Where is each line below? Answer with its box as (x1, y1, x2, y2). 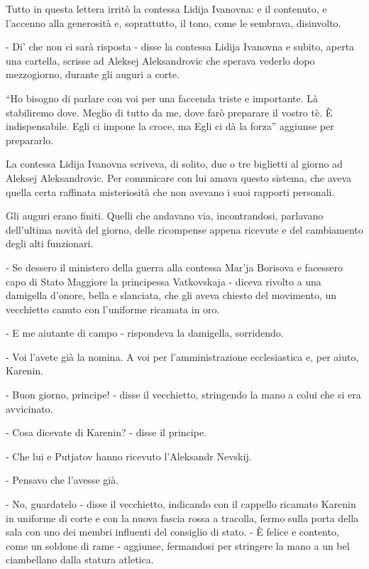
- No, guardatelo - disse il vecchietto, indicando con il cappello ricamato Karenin (6, 497, 356, 511)
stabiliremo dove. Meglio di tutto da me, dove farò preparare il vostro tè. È (6, 104, 333, 119)
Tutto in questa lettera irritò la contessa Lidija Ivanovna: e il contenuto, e (6, 1, 327, 16)
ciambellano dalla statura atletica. (6, 552, 154, 567)
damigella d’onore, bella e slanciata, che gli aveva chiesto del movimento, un (6, 288, 337, 303)
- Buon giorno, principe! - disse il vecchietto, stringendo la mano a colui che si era (6, 387, 361, 402)
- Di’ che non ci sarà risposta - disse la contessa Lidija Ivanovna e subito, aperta (6, 39, 355, 54)
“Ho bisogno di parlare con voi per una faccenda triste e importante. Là (6, 90, 318, 105)
